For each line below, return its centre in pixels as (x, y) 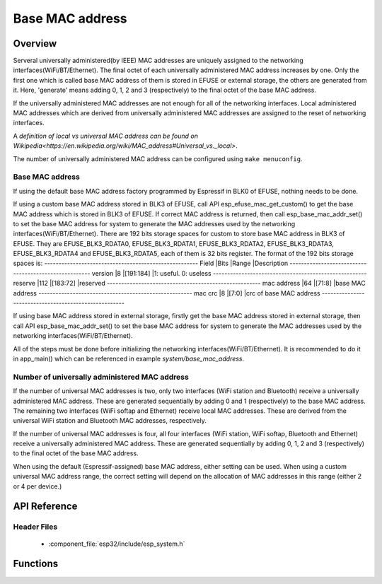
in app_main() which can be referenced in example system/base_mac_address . (129, 358)
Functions (36, 564)
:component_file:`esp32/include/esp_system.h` (117, 544)
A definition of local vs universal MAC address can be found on (105, 136)
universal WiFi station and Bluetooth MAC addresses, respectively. (110, 421)
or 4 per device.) (37, 486)
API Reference (45, 507)
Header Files (35, 527)
